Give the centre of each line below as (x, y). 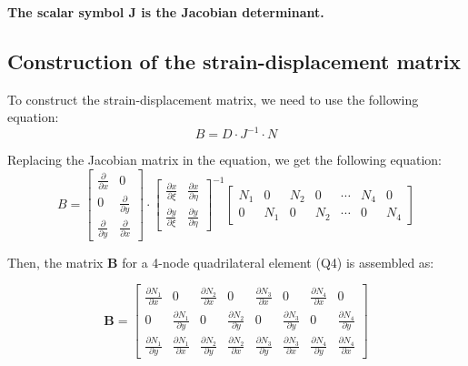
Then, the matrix (55, 262)
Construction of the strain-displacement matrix (234, 61)
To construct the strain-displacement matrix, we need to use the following (213, 99)
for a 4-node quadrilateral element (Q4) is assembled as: (278, 262)
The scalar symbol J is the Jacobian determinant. (166, 12)
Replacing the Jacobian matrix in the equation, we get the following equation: (225, 160)
